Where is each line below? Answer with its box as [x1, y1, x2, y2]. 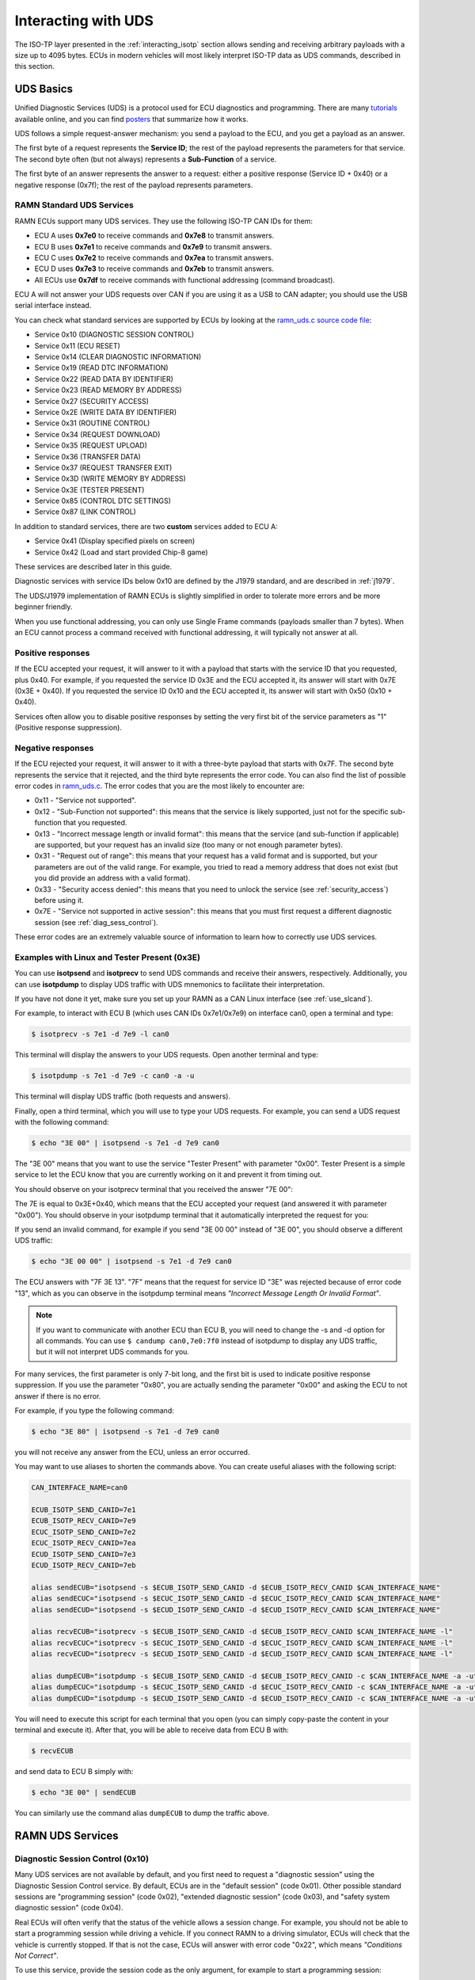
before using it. [34, 895, 84, 904]
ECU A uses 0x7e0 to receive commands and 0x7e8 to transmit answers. [34, 230, 275, 241]
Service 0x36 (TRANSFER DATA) [34, 451, 142, 461]
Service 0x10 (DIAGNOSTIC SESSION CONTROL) [34, 329, 195, 340]
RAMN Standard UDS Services [14, 200, 134, 211]
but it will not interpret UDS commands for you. [36, 1347, 190, 1357]
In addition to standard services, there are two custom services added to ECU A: [14, 521, 279, 531]
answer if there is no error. [14, 1391, 101, 1401]
